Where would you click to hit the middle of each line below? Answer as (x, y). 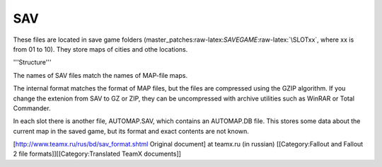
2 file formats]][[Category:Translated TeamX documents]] (97, 154)
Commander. (32, 108)
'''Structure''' (33, 62)
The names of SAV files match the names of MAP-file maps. (100, 75)
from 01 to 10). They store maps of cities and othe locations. (100, 49)
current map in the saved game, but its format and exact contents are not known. (131, 131)
